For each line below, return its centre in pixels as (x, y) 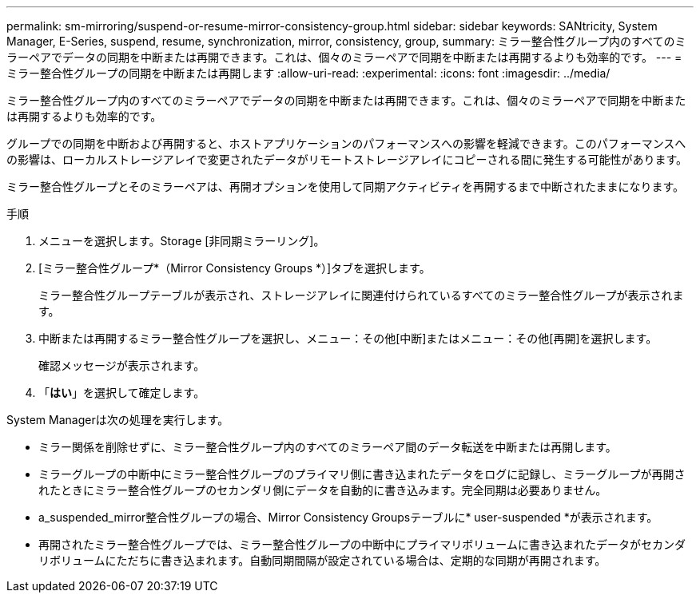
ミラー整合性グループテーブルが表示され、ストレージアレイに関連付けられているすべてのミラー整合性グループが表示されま (361, 295)
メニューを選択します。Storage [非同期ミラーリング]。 (182, 241)
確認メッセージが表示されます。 (122, 365)
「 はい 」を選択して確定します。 (122, 393)
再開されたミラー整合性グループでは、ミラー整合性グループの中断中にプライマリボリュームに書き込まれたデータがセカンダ (362, 544)
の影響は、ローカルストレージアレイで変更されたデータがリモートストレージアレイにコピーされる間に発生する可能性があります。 (347, 159)
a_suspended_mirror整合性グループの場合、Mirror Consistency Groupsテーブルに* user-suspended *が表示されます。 (348, 517)
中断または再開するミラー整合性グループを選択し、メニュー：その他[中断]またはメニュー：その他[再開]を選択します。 (348, 338)
